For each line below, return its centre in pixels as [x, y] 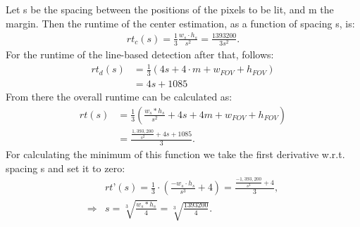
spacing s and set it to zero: [66, 168]
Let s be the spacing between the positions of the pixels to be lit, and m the [170, 9]
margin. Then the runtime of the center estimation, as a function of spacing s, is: [180, 23]
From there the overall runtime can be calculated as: [119, 97]
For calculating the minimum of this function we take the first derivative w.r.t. [175, 154]
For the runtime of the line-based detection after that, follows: [140, 54]
